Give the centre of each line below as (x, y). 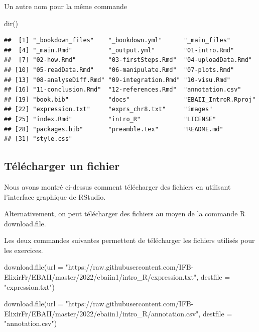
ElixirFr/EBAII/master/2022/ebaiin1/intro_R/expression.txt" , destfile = (117, 277)
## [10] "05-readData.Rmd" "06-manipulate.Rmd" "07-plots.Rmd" (119, 70)
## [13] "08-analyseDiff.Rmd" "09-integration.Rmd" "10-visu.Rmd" (117, 80)
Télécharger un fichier (62, 166)
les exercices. (24, 250)
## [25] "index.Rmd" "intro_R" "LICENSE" (110, 119)
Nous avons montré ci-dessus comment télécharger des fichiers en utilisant (117, 186)
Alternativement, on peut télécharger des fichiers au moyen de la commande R (125, 214)
